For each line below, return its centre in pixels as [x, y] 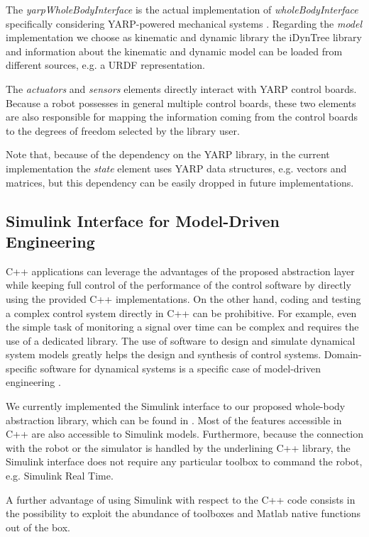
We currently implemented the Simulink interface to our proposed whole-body [176, 406]
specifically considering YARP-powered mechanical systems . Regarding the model [184, 23]
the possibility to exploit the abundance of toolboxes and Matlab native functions [183, 513]
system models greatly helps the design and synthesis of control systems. [164, 354]
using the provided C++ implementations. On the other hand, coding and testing [183, 298]
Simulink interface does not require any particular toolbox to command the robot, [184, 461]
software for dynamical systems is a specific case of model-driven [180, 368]
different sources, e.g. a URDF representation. [105, 65]
